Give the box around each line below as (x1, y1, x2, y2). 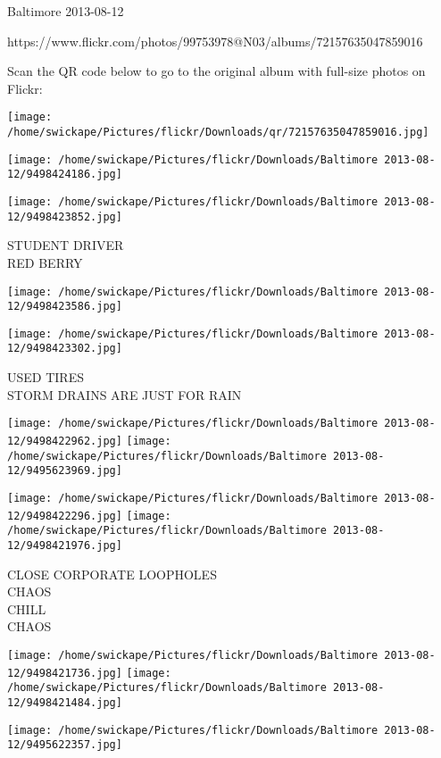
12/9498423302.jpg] (7, 342, 122, 355)
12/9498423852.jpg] (7, 210, 122, 223)
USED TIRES (7, 368, 84, 387)
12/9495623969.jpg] (7, 464, 122, 478)
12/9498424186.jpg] (7, 168, 122, 181)
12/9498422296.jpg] (7, 509, 122, 522)
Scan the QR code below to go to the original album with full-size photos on (7, 62, 426, 80)
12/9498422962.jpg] (7, 434, 122, 447)
